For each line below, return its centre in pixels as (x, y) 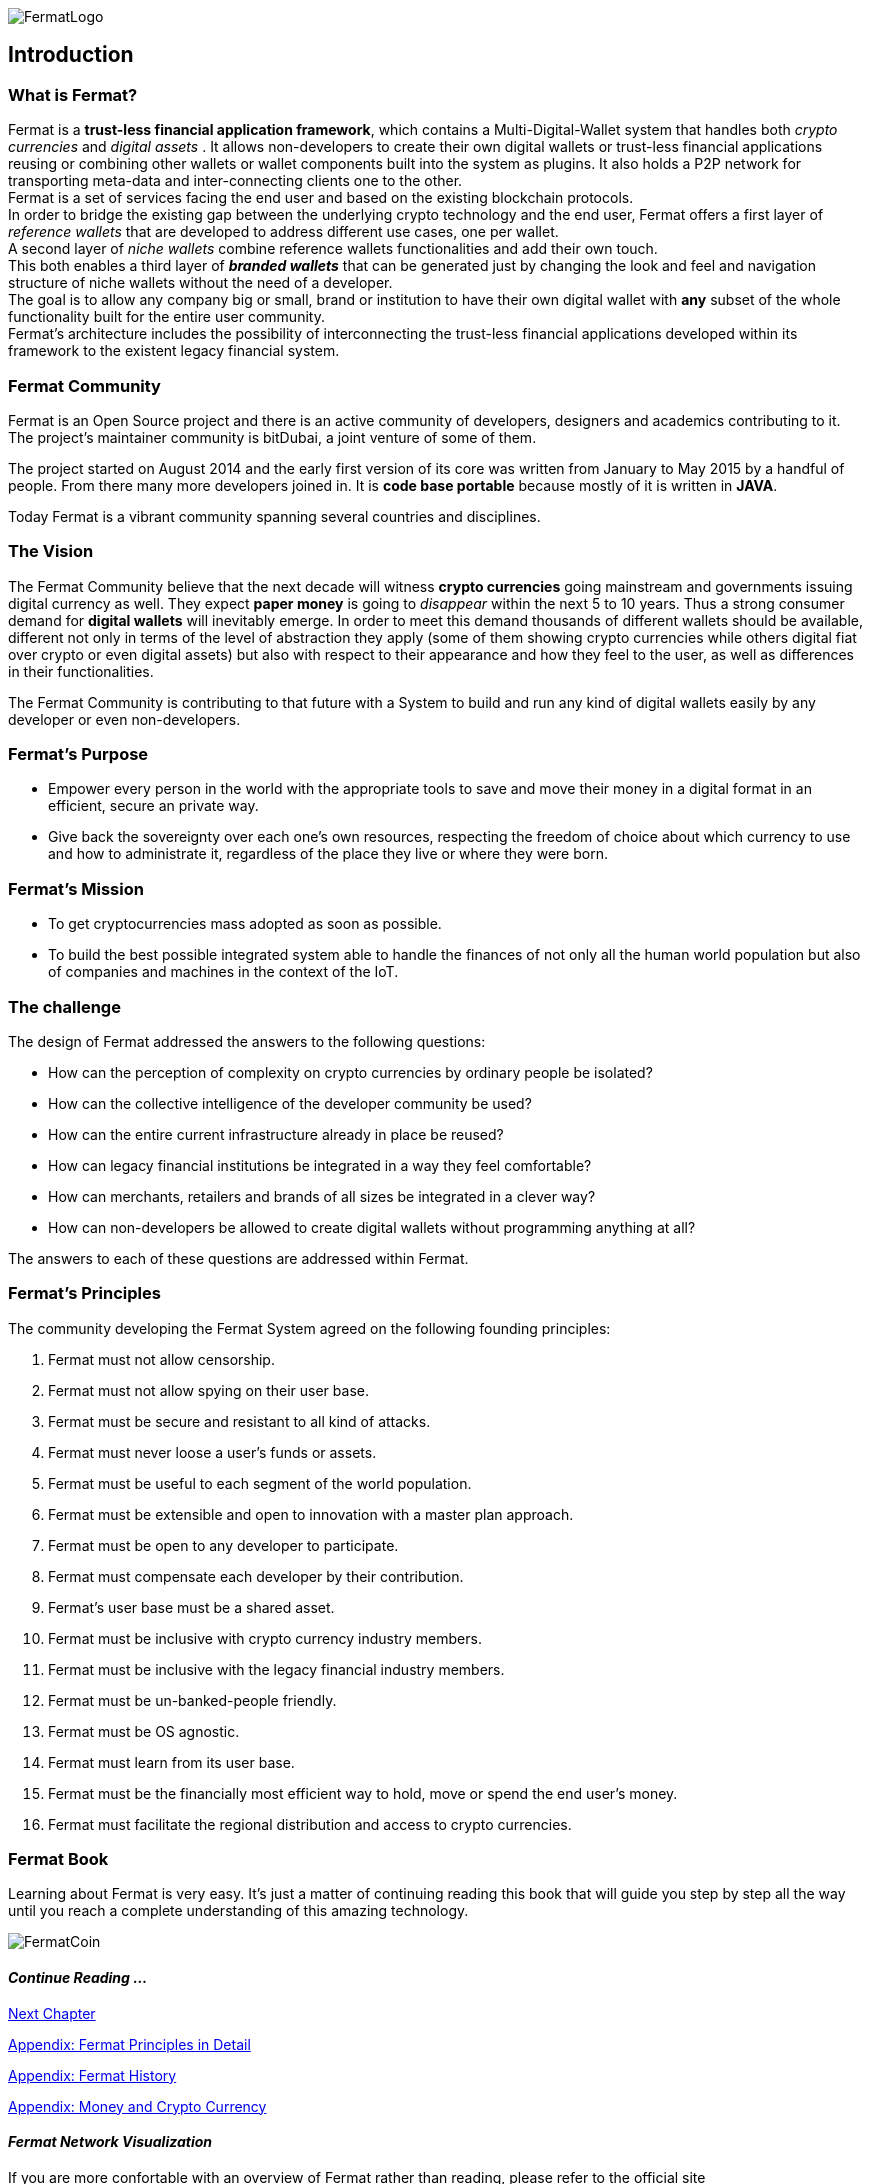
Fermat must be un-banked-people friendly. (192, 1700)
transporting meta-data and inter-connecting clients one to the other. (235, 181)
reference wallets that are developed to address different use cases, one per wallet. (283, 232)
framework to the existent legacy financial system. (174, 351)
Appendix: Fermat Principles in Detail (129, 2044)
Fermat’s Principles (84, 1293)
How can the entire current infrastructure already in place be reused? (276, 1134)
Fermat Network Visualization (110, 2142)
